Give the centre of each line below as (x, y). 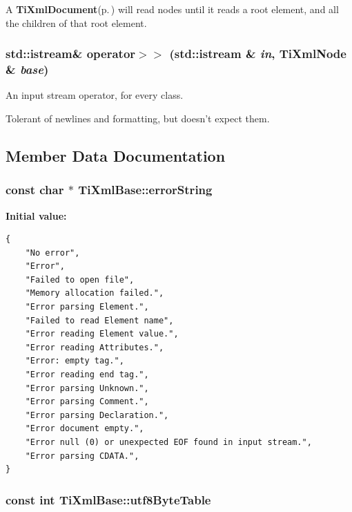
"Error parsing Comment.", (87, 402)
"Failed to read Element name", (99, 320)
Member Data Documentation (116, 155)
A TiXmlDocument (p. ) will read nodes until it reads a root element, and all (172, 9)
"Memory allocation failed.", (95, 293)
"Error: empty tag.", (75, 361)
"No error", (52, 253)
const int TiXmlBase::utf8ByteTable (108, 499)
